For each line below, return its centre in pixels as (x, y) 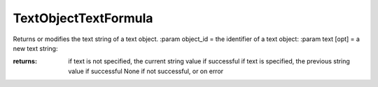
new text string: (35, 48)
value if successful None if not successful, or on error (146, 71)
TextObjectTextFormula (83, 18)
